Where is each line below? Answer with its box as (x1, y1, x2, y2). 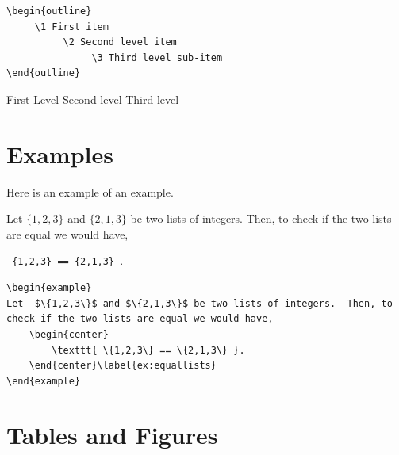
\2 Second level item (63, 36, 177, 48)
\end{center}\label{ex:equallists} (29, 360, 217, 372)
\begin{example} (6, 282, 92, 294)
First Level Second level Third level (6, 90, 179, 107)
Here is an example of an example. (6, 183, 174, 200)
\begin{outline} (6, 6, 92, 17)
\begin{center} (29, 328, 109, 340)
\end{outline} (6, 67, 81, 79)
